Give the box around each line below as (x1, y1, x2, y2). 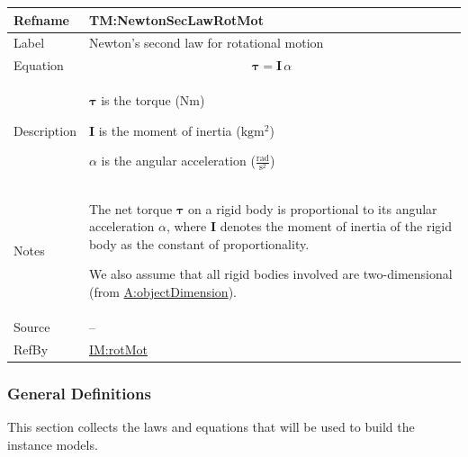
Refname (13, 10, 69, 29)
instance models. (7, 435, 98, 453)
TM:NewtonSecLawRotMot (88, 10, 264, 29)
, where (166, 217, 207, 236)
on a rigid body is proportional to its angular (188, 199, 437, 218)
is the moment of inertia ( (98, 121, 241, 139)
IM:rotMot (88, 339, 148, 358)
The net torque (88, 199, 173, 218)
